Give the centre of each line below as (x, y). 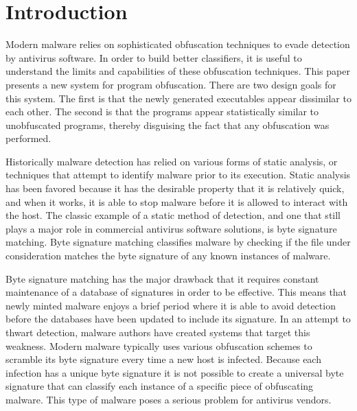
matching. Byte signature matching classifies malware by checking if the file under (178, 242)
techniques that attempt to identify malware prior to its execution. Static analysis (178, 175)
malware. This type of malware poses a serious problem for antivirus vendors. (169, 399)
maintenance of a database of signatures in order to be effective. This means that (176, 292)
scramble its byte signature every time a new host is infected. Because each (163, 359)
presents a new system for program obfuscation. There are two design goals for (171, 84)
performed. (28, 138)
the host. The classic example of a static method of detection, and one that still (173, 215)
